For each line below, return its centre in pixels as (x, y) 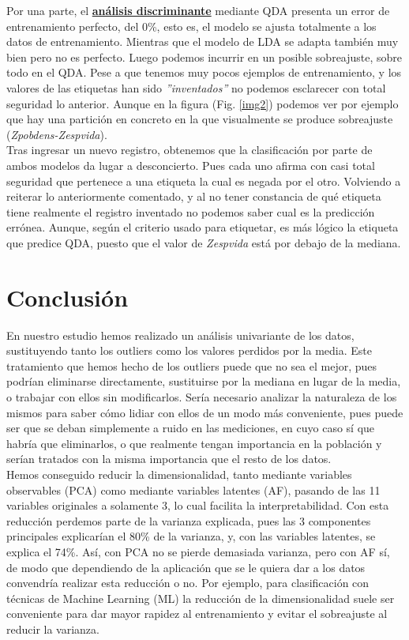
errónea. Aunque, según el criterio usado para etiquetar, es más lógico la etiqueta (203, 227)
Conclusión (68, 297)
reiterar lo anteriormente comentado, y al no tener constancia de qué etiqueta (194, 196)
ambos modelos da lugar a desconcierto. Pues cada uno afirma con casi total (191, 165)
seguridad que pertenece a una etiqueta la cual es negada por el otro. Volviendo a (204, 181)
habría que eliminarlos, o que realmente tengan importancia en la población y (194, 443)
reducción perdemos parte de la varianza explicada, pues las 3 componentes (189, 520)
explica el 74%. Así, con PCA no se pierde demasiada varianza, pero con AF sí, (198, 551)
